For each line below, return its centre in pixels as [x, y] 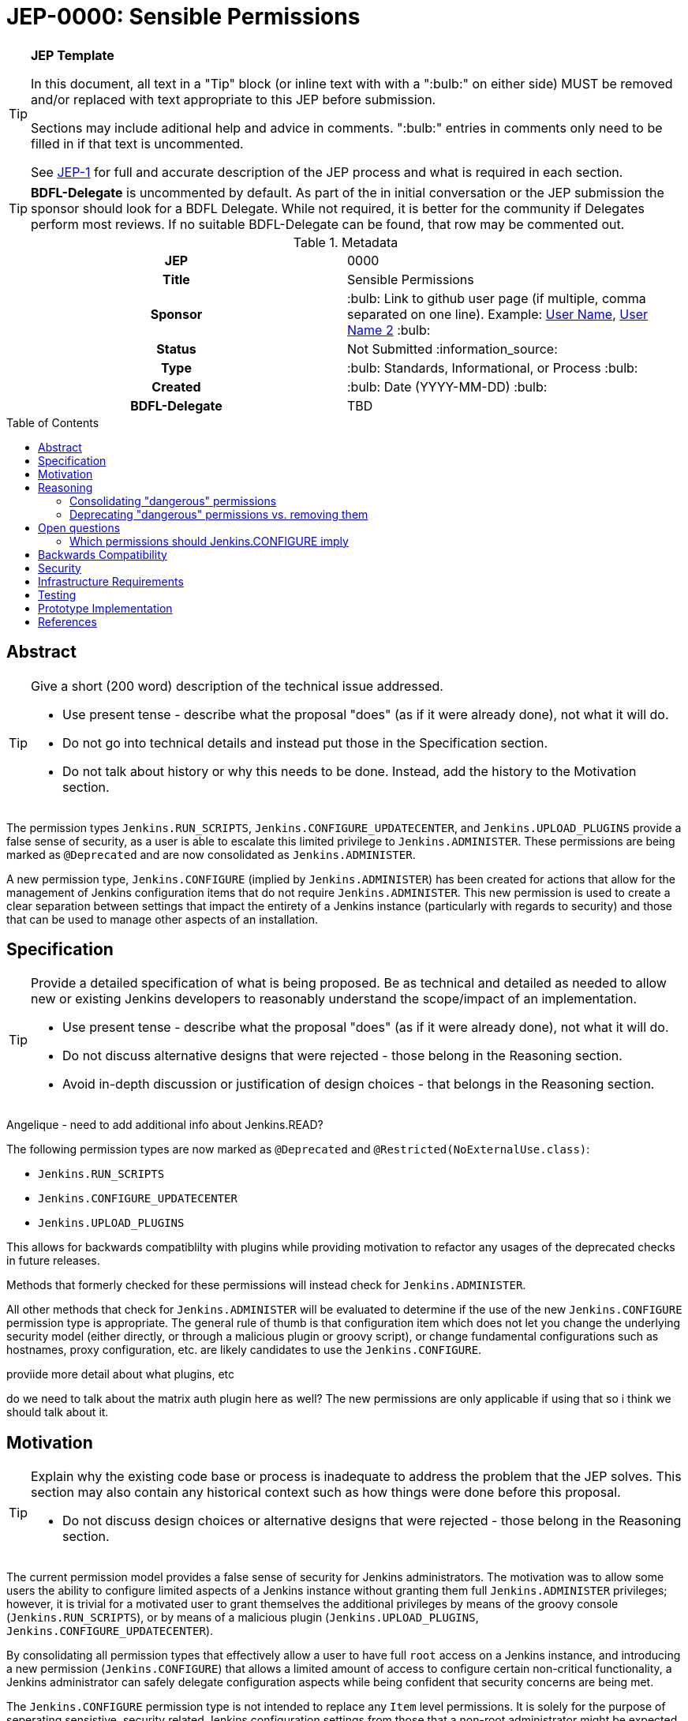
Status [176, 349]
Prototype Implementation [105, 608]
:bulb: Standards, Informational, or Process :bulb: [493, 367]
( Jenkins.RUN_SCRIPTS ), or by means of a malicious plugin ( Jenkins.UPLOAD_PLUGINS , [243, 1618]
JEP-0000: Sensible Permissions [183, 17]
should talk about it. [58, 1412]
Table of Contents [53, 422]
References [67, 621]
